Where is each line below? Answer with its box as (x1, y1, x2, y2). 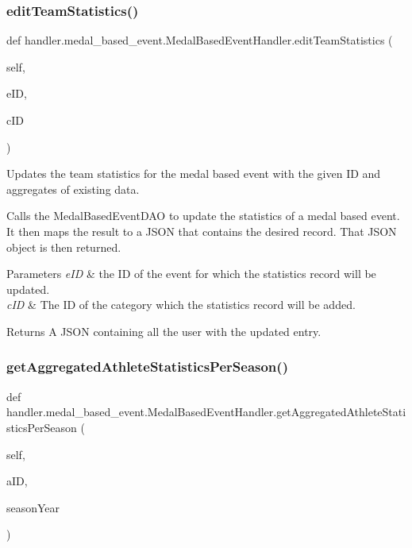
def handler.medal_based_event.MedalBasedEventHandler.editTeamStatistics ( (6, 32, 393, 48)
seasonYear (6, 499, 60, 515)
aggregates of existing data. (6, 180, 140, 197)
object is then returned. (6, 238, 121, 255)
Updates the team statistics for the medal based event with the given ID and (6, 165, 381, 182)
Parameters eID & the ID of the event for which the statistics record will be (6, 265, 376, 282)
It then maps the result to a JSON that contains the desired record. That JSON (6, 222, 397, 239)
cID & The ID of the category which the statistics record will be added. (6, 296, 356, 313)
